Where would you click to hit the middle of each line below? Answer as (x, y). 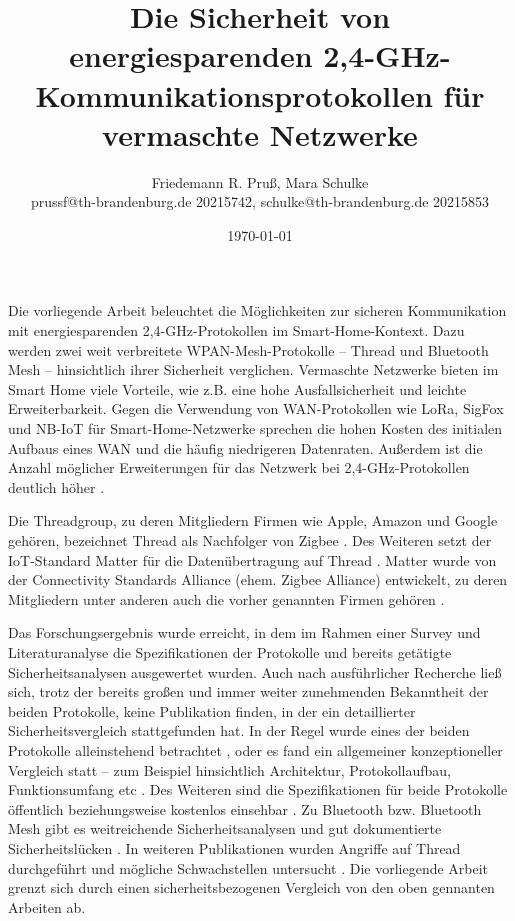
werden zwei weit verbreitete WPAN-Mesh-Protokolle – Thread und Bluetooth (248, 349)
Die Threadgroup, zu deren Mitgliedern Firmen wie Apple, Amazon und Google (253, 520)
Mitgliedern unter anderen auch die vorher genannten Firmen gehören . (226, 598)
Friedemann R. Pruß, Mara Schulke (260, 181)
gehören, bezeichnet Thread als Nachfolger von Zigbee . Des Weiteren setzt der (250, 540)
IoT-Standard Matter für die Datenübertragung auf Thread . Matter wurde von (252, 559)
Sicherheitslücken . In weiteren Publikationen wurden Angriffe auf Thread (234, 847)
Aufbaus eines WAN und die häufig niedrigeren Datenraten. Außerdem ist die (245, 447)
